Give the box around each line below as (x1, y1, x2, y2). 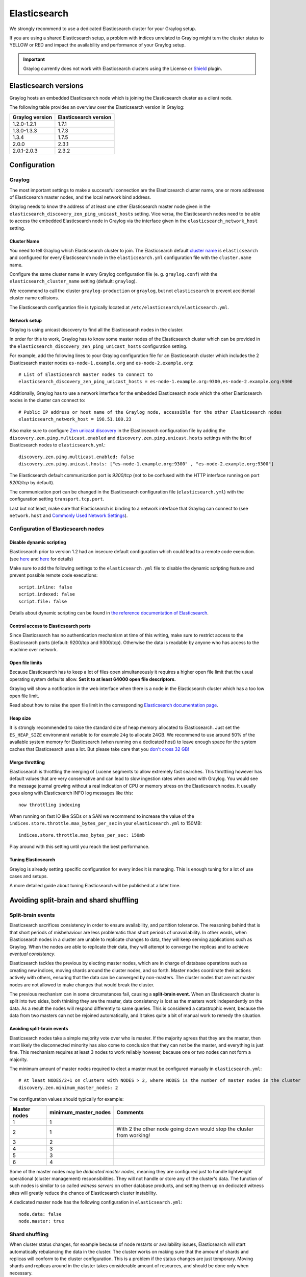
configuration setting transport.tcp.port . (9, 496, 105, 502)
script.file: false (18, 598, 67, 604)
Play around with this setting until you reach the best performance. (9, 843, 150, 850)
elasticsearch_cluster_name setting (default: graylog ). (9, 278, 137, 285)
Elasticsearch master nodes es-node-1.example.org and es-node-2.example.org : (9, 360, 194, 366)
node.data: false (18, 1211, 62, 1217)
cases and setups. (9, 873, 48, 879)
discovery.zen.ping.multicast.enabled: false (18, 454, 135, 460)
